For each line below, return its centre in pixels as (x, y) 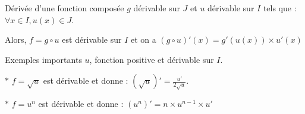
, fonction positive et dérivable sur (152, 59)
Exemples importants (43, 59)
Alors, (16, 39)
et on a (143, 39)
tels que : (280, 8)
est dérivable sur (92, 39)
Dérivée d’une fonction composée (65, 8)
